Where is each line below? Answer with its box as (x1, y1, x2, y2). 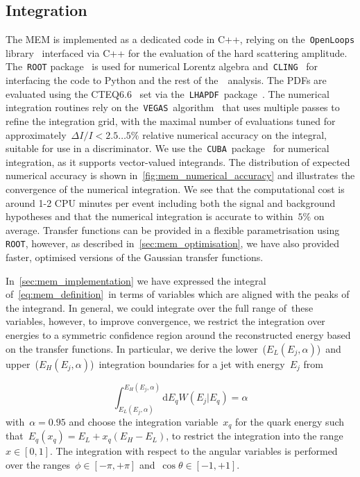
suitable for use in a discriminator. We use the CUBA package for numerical (6, 141, 329, 156)
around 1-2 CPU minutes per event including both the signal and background (6, 195, 336, 210)
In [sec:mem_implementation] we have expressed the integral (6, 273, 266, 287)
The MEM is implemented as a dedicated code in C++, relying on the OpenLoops (6, 32, 355, 47)
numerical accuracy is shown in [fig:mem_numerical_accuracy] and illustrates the (6, 168, 355, 183)
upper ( (6, 356, 39, 371)
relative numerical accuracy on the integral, (142, 127, 327, 142)
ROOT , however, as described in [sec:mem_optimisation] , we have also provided (6, 236, 340, 251)
